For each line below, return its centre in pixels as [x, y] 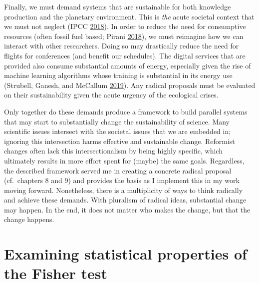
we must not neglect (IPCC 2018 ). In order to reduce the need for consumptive [125, 26]
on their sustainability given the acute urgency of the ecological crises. [111, 95]
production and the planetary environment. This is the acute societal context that [129, 16]
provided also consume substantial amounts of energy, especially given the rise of [128, 65]
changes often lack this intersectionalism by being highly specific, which [113, 151]
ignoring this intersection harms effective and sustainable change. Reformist [120, 141]
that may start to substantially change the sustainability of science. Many [117, 121]
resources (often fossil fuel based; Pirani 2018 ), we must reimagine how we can [124, 36]
